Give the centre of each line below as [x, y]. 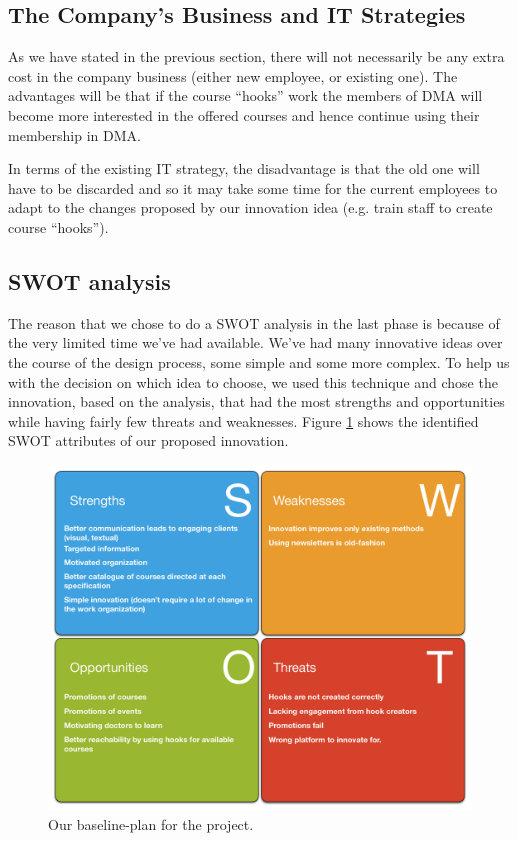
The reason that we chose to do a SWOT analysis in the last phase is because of [254, 322]
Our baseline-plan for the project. [151, 823]
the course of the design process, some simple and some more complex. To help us [259, 361]
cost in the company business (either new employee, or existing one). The [233, 75]
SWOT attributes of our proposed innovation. [148, 440]
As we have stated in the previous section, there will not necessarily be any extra [256, 56]
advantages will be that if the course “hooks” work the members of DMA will [245, 95]
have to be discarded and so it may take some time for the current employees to [253, 187]
